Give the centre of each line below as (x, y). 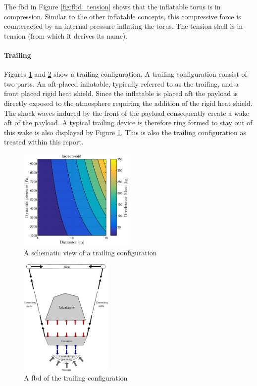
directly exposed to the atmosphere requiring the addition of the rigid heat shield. (128, 103)
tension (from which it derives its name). (66, 35)
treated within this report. (44, 142)
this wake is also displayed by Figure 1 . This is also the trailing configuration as (125, 132)
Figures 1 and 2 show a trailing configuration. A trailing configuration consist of (126, 74)
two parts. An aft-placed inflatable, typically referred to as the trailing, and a (122, 83)
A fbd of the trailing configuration (76, 378)
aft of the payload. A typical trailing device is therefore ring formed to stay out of (128, 122)
